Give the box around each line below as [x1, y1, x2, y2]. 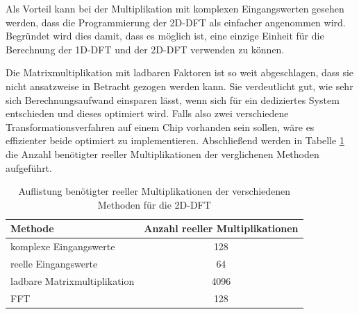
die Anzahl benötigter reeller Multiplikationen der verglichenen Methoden [6, 146, 319, 161]
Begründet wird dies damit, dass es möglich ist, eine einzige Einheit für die [6, 28, 324, 43]
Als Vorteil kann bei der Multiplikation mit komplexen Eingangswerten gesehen [6, 1, 344, 15]
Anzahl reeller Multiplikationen [144, 221, 299, 236]
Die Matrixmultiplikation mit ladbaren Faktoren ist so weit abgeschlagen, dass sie [6, 65, 354, 80]
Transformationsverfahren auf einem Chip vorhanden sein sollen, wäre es [6, 119, 315, 134]
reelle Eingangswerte [10, 256, 98, 270]
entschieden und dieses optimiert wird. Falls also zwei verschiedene [6, 106, 289, 121]
